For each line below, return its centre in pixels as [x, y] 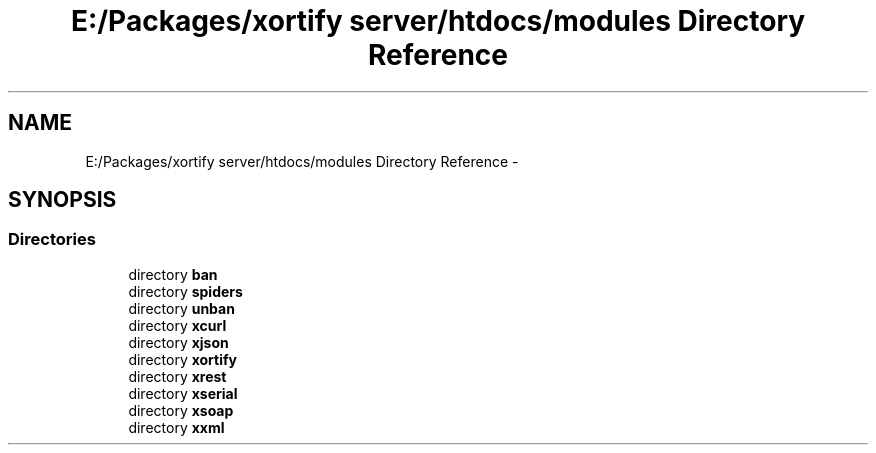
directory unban [181, 308]
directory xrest [177, 376]
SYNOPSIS [62, 200]
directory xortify [183, 359]
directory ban [173, 274]
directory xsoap [181, 410]
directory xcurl [177, 325]
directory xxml [176, 427]
